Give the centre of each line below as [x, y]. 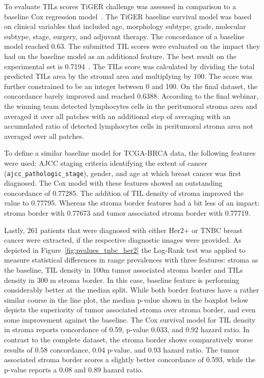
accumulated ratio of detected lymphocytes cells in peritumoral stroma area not [129, 126]
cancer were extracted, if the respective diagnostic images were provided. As [123, 240]
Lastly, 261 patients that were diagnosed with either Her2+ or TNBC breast [123, 230]
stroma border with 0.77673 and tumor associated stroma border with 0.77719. [127, 212]
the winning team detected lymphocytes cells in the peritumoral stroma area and [131, 106]
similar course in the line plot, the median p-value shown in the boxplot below [126, 299]
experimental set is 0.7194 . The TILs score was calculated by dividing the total [129, 66]
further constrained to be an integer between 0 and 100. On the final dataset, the [131, 86]
